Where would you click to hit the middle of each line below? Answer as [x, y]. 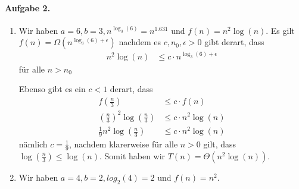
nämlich [33, 144]
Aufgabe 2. [28, 7]
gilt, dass [220, 144]
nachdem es [140, 42]
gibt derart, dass [234, 42]
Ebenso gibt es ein [52, 89]
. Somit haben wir [133, 155]
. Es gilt [280, 30]
